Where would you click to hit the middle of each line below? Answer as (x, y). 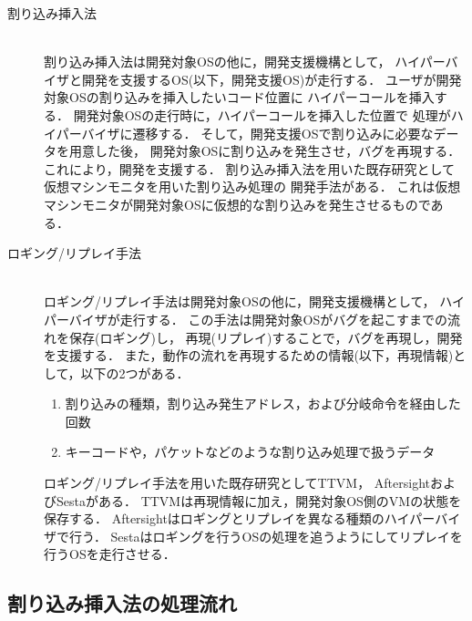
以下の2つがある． (135, 373)
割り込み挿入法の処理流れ (122, 603)
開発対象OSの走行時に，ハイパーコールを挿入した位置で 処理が (262, 114)
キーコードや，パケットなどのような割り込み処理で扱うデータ (250, 452)
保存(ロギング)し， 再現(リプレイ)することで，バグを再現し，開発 (266, 337)
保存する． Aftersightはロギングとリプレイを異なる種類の (214, 518)
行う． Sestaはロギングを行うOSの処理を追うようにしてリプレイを (266, 536)
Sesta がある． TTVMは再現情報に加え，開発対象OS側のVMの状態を (259, 500)
